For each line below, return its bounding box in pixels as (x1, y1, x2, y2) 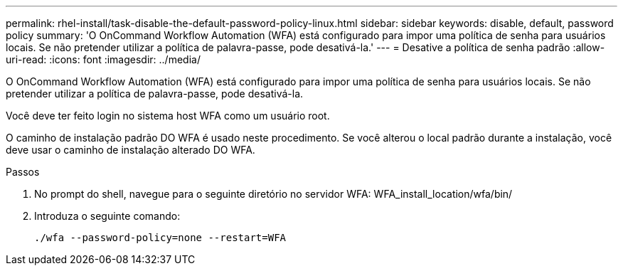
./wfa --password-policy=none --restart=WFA (34, 232, 287, 243)
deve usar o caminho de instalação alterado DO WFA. (6, 144, 255, 156)
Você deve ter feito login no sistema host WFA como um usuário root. (6, 110, 330, 122)
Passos (6, 166, 40, 178)
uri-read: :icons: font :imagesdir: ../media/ (6, 53, 201, 65)
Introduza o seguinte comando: (34, 210, 181, 222)
